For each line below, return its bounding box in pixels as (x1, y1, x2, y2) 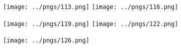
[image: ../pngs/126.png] (3, 37, 89, 44)
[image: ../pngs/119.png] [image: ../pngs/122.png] (3, 20, 178, 27)
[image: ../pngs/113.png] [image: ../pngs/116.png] (3, 3, 178, 10)
